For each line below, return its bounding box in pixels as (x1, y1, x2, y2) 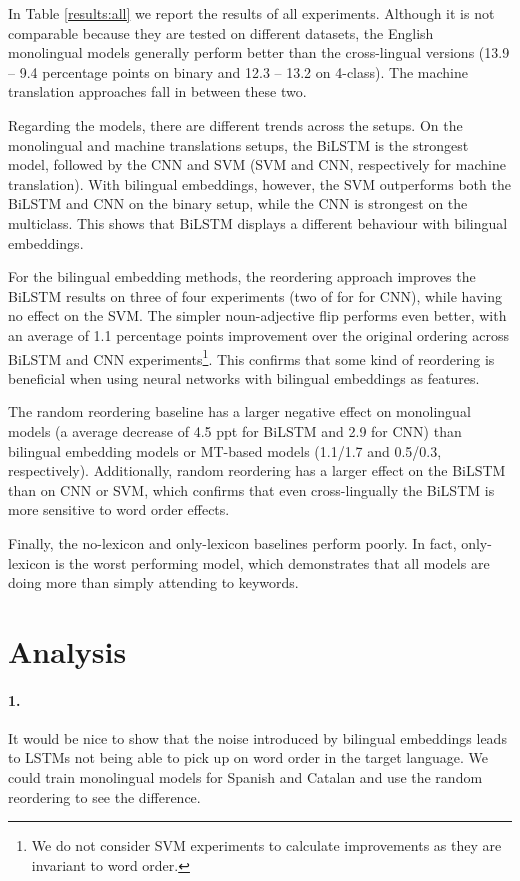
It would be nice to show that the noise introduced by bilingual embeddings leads (8, 727, 507, 748)
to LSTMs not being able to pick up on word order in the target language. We (8, 747, 488, 768)
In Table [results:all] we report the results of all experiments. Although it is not (8, 3, 495, 23)
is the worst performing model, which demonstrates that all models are (55, 552, 490, 573)
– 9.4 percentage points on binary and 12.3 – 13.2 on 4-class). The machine (8, 61, 468, 82)
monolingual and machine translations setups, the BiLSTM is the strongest (8, 134, 469, 155)
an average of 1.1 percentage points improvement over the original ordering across (8, 324, 510, 345)
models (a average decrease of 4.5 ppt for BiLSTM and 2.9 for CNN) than (8, 420, 462, 441)
